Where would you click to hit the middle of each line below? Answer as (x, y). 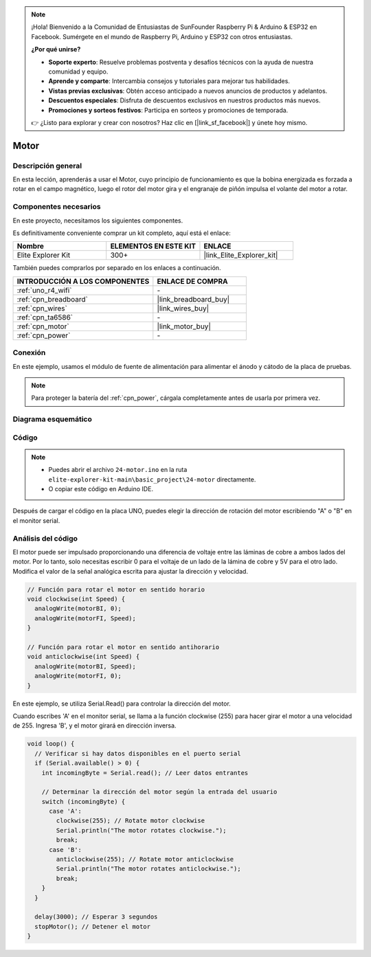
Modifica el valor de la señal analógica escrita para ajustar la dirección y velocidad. (131, 571)
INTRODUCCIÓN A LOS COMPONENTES (83, 281)
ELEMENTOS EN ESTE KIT (153, 246)
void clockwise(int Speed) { (76, 599)
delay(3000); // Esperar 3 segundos (96, 917)
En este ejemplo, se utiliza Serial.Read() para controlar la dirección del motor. (122, 703)
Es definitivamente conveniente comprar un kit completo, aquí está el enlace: (122, 233)
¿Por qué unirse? (56, 49)
